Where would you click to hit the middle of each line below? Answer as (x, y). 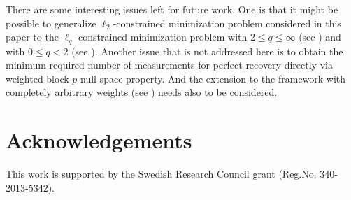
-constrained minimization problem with (161, 37)
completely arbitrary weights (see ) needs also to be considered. (142, 92)
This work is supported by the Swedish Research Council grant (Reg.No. (161, 174)
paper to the (32, 37)
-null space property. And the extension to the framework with (212, 78)
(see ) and (320, 37)
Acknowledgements (99, 140)
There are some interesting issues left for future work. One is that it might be (172, 9)
